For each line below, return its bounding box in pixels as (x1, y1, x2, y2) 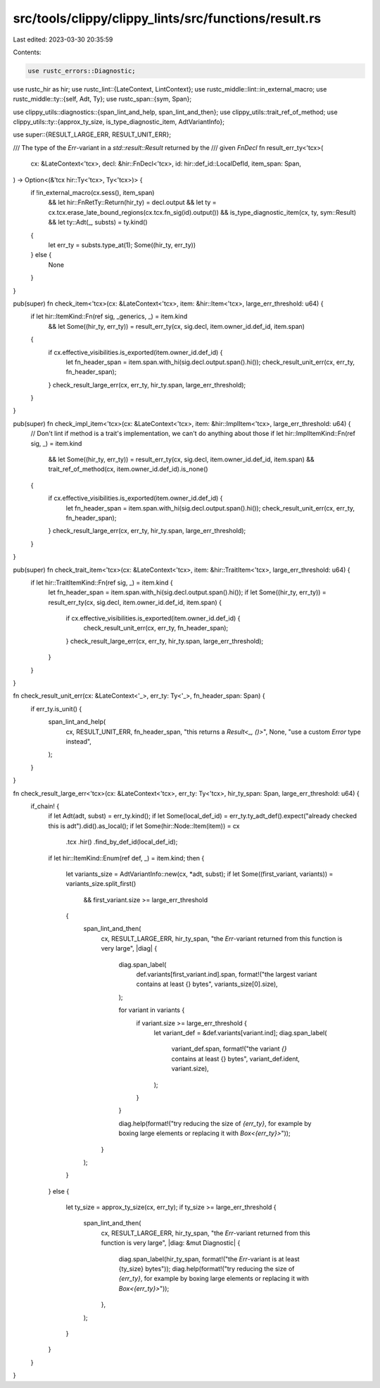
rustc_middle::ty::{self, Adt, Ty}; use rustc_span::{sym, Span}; (13, 95, 192, 104)
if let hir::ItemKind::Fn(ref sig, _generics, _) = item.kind (30, 312, 188, 320)
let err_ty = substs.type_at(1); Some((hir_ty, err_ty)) (48, 240, 196, 249)
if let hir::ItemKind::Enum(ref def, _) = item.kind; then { (48, 854, 205, 862)
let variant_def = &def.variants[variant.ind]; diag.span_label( (153, 1028, 327, 1037)
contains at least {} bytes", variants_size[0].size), (136, 980, 278, 989)
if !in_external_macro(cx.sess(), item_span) (30, 189, 155, 197)
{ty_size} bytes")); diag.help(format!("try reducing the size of (118, 1265, 295, 1273)
